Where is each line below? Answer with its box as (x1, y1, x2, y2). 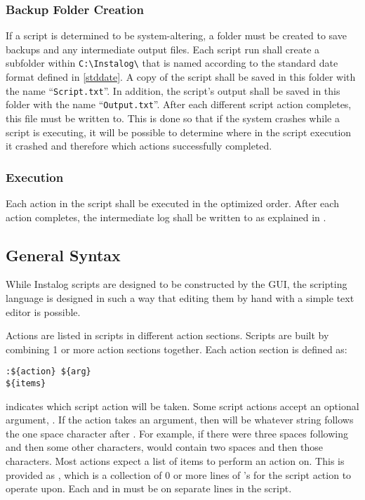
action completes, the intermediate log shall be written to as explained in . (6, 209, 326, 224)
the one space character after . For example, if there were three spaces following (6, 426, 348, 440)
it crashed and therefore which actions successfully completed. (6, 138, 272, 153)
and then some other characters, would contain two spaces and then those (6, 440, 323, 454)
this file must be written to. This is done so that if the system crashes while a (6, 110, 340, 125)
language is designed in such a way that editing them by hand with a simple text (6, 290, 354, 305)
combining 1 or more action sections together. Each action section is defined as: (6, 341, 347, 356)
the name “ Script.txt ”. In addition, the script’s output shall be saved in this (6, 83, 340, 98)
